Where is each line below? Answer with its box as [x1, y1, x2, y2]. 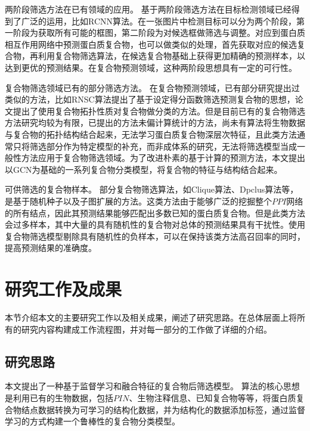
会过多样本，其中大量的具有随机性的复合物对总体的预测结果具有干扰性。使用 [5, 218, 305, 231]
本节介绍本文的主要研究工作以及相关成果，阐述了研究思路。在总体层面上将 [5, 311, 297, 323]
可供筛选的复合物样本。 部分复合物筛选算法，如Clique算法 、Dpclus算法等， [5, 183, 299, 196]
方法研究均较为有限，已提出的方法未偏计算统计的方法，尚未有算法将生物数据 [5, 116, 305, 129]
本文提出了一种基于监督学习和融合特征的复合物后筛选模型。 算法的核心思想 [5, 380, 300, 392]
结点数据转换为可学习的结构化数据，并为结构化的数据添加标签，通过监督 [21, 403, 305, 416]
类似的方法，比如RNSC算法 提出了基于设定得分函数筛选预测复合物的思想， [5, 93, 295, 106]
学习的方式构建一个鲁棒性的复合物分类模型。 [5, 415, 180, 427]
